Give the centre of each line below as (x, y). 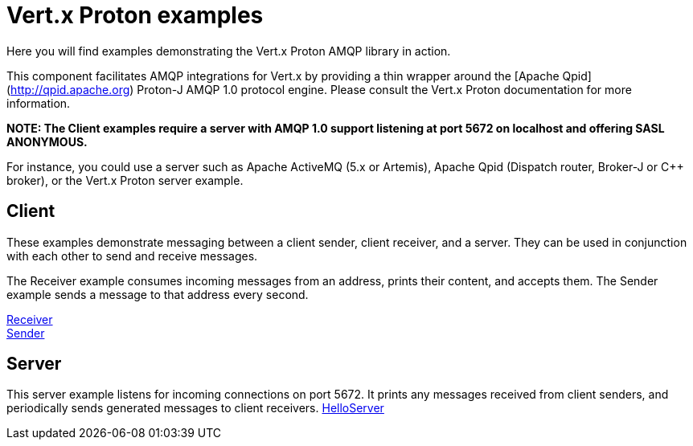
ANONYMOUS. (47, 141)
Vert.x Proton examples (135, 15)
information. (39, 103)
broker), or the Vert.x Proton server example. (125, 180)
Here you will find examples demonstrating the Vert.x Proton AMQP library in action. (229, 51)
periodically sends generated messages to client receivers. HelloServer (195, 408)
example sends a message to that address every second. (158, 294)
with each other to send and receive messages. (132, 256)
